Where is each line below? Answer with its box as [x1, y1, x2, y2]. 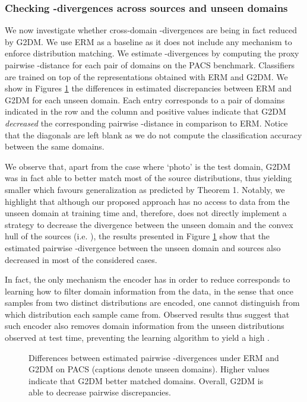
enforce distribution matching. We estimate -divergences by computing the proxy [5, 47, 299, 59]
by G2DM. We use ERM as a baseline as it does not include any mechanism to [5, 35, 292, 48]
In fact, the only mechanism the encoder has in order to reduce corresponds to [5, 273, 290, 286]
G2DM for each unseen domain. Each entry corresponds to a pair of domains [5, 93, 285, 106]
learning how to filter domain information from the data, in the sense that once [5, 284, 294, 297]
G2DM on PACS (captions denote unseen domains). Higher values [29, 363, 270, 375]
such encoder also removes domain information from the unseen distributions [5, 319, 284, 332]
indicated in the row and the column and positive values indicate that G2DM [5, 105, 286, 118]
